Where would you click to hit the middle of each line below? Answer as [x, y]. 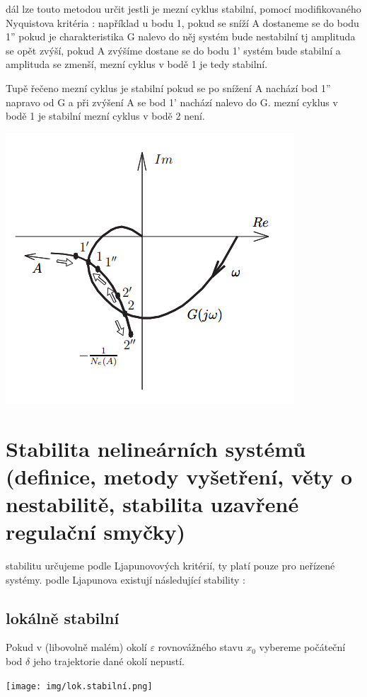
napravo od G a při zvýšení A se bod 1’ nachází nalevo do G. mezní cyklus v [172, 102]
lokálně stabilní [63, 617]
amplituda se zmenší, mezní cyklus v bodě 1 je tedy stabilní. [137, 64]
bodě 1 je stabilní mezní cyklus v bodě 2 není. [105, 116]
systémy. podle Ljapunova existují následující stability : [126, 579]
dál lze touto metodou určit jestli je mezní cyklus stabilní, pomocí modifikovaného [183, 8]
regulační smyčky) [96, 532]
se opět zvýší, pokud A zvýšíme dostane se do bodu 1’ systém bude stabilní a [173, 50]
